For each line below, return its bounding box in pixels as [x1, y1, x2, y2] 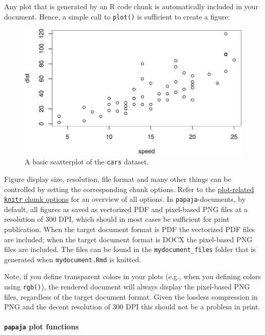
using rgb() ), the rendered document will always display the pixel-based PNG [4, 281, 250, 292]
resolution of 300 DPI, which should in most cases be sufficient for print [4, 214, 230, 224]
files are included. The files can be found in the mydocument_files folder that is [4, 244, 256, 255]
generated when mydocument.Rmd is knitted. [4, 254, 141, 264]
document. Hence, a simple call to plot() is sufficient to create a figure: [4, 11, 230, 22]
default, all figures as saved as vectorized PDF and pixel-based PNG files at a [4, 203, 248, 214]
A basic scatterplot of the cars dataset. [25, 156, 149, 167]
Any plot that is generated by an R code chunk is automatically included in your [4, 1, 258, 11]
